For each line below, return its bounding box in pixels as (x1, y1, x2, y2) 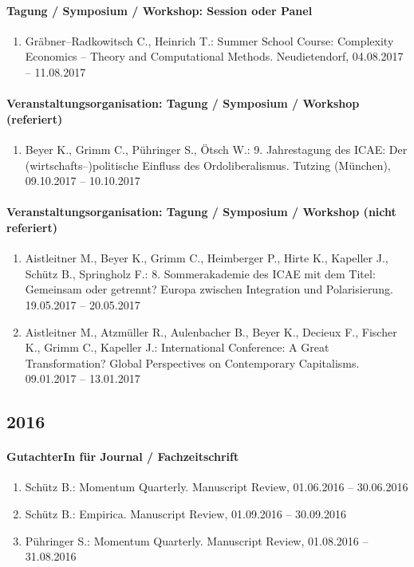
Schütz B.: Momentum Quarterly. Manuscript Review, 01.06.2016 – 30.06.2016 (25, 478, 408, 495)
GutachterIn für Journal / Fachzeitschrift (6, 448, 239, 465)
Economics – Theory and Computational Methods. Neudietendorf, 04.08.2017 (25, 48, 404, 65)
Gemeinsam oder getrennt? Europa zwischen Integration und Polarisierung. (25, 281, 393, 297)
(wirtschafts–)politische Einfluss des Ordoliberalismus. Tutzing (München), (25, 156, 391, 173)
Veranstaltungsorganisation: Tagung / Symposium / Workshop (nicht (6, 203, 396, 220)
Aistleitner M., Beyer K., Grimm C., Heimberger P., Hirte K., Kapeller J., (25, 250, 388, 266)
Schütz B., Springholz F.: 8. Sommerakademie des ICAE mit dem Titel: (25, 265, 376, 282)
